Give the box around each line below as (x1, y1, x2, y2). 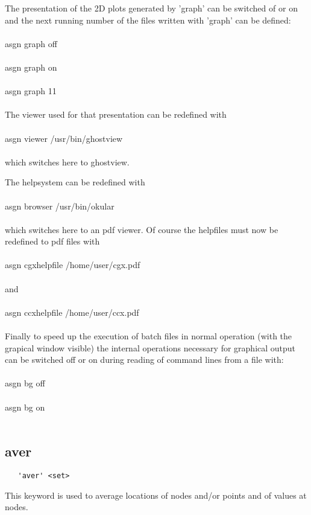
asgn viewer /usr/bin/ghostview (5, 132, 123, 144)
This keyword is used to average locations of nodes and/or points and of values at (5, 488, 307, 501)
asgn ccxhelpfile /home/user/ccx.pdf (5, 305, 139, 318)
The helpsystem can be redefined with (5, 176, 145, 188)
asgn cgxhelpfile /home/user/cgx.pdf (5, 258, 140, 271)
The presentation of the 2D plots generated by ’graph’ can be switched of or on (5, 2, 298, 14)
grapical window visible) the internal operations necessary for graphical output (5, 341, 296, 354)
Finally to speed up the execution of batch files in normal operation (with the (5, 330, 292, 342)
